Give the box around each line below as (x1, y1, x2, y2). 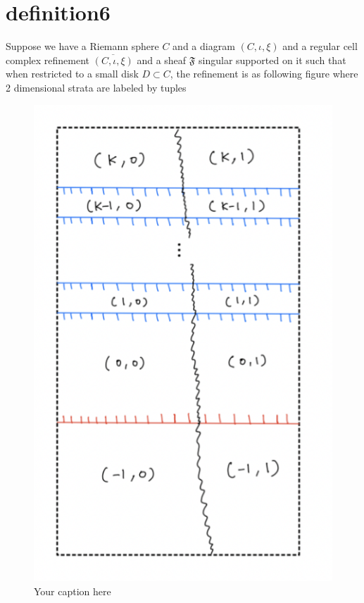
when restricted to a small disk (6, 66, 139, 81)
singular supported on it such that (199, 52, 346, 67)
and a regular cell (282, 39, 358, 54)
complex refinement (6, 52, 90, 67)
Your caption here (34, 583, 111, 598)
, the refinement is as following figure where (170, 66, 358, 81)
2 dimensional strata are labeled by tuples (6, 80, 187, 94)
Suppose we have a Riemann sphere (6, 39, 159, 54)
